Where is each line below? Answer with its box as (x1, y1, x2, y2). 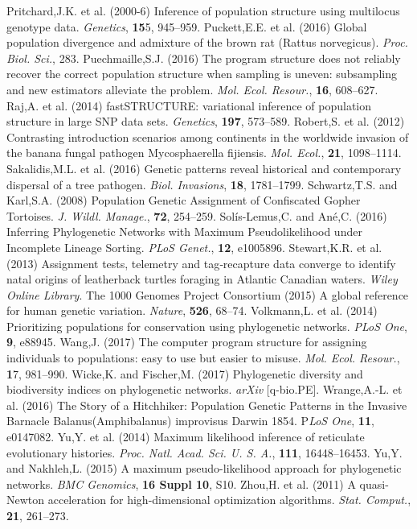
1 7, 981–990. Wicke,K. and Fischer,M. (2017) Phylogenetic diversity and (6, 365, 363, 382)
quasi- (359, 475, 389, 492)
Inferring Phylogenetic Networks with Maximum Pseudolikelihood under (6, 223, 362, 240)
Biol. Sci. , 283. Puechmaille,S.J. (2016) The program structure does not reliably (6, 49, 401, 66)
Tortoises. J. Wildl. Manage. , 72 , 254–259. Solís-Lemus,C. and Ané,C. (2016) (6, 207, 387, 224)
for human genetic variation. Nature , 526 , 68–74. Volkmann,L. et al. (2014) (6, 302, 378, 319)
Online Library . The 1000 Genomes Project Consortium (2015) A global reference (6, 286, 409, 303)
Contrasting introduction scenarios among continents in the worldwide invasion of (6, 128, 409, 145)
